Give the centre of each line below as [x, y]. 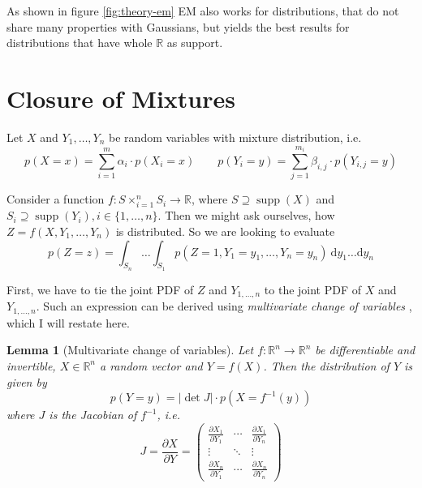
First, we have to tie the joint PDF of [100, 289]
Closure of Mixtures [121, 98]
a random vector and [151, 365]
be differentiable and [365, 350]
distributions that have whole [80, 43]
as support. [195, 43]
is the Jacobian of [93, 415]
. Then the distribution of [326, 365]
